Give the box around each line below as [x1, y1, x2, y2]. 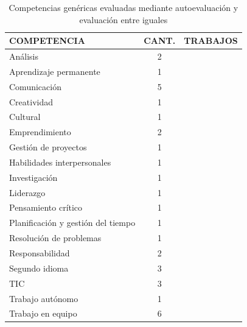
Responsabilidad [9, 247, 70, 259]
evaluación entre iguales [79, 13, 168, 26]
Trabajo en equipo [9, 307, 77, 320]
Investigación [9, 171, 58, 183]
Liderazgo [9, 186, 46, 199]
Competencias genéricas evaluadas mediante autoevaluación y [9, 1, 238, 13]
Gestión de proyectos [9, 141, 87, 153]
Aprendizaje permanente [9, 65, 100, 77]
